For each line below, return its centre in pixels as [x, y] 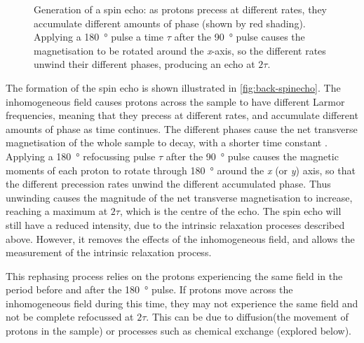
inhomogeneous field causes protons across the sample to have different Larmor [175, 101]
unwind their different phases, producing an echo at [144, 64]
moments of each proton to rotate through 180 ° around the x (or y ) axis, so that [181, 170]
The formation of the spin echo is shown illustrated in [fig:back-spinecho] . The [173, 87]
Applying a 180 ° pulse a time [99, 37]
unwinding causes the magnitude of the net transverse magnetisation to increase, [179, 197]
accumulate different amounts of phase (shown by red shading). [170, 23]
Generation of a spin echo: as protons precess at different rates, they [180, 9]
